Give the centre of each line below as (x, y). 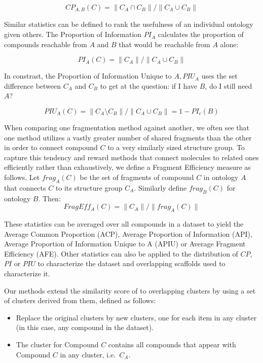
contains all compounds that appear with (172, 344)
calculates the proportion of (201, 34)
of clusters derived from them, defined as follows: (80, 300)
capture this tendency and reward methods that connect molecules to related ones (131, 157)
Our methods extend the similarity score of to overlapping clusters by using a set (130, 290)
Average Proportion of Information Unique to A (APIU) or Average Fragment (125, 244)
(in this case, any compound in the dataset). (85, 327)
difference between (33, 85)
